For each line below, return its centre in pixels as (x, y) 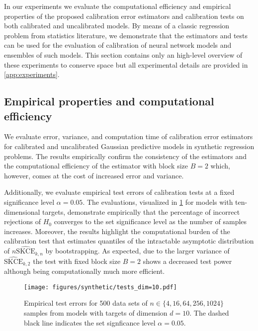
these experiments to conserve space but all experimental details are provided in (126, 64)
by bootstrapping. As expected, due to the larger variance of (137, 251)
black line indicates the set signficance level (90, 322)
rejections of (23, 221)
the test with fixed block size (77, 261)
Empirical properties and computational (109, 101)
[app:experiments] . (32, 74)
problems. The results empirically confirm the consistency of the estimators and (125, 156)
